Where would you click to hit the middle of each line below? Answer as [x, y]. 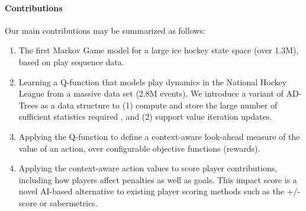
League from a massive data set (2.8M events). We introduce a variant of [151, 93]
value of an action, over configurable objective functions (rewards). [139, 148]
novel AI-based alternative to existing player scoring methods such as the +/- [160, 191]
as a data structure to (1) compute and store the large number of [159, 105]
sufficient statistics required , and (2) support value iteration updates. [145, 116]
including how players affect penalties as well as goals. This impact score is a [158, 179]
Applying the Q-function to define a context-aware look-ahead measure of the [159, 136]
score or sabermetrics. [58, 202]
